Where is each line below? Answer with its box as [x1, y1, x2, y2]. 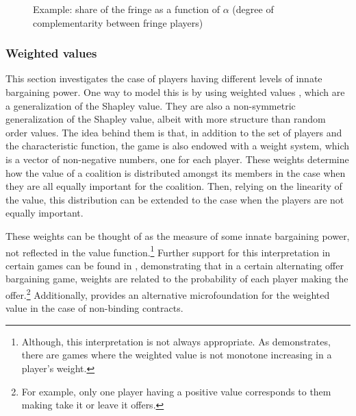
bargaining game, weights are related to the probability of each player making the [5, 271, 348, 286]
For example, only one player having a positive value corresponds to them [21, 384, 331, 398]
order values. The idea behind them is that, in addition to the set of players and [5, 125, 342, 139]
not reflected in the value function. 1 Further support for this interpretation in [5, 243, 331, 259]
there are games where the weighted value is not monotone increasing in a [21, 347, 332, 362]
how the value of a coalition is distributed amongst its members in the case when [5, 165, 346, 180]
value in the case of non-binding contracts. [5, 301, 183, 315]
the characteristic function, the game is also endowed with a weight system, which [5, 138, 350, 153]
